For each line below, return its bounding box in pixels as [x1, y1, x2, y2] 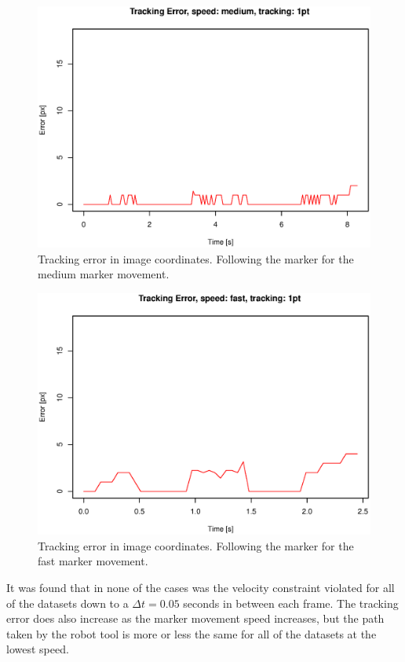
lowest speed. [6, 641, 69, 657]
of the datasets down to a [6, 594, 129, 611]
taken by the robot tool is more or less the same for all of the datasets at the [6, 625, 377, 642]
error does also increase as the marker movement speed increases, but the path [6, 610, 385, 627]
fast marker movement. [38, 553, 148, 569]
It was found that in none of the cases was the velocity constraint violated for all [6, 579, 395, 596]
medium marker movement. [38, 266, 170, 282]
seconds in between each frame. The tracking [183, 594, 399, 611]
